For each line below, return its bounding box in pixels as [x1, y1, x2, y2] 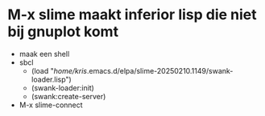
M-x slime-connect [19, 100, 83, 110]
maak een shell [19, 49, 70, 58]
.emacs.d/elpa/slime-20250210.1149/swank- [86, 66, 234, 75]
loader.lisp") [31, 74, 72, 84]
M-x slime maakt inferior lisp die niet [7, 6, 257, 24]
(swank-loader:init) [31, 82, 94, 93]
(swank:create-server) [31, 91, 106, 101]
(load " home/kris [31, 66, 88, 75]
